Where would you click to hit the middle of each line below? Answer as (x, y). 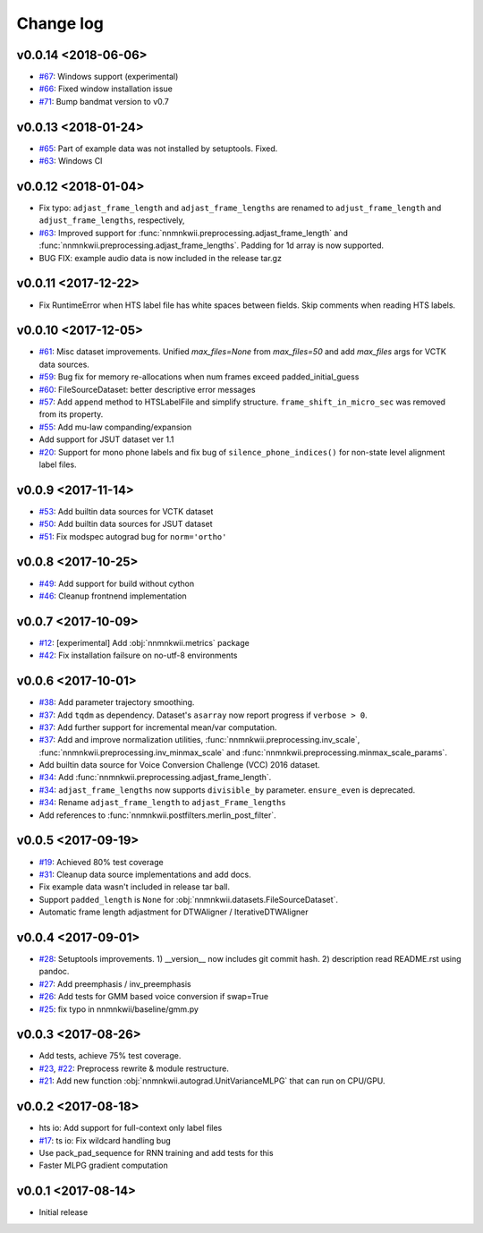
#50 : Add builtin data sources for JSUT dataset (126, 524)
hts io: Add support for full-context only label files (131, 1128)
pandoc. (54, 972)
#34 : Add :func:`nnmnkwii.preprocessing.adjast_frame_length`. (155, 778)
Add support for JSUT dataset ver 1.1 (106, 439)
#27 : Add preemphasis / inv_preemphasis (115, 983)
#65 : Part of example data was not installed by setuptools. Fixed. (158, 149)
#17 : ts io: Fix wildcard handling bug (105, 1140)
